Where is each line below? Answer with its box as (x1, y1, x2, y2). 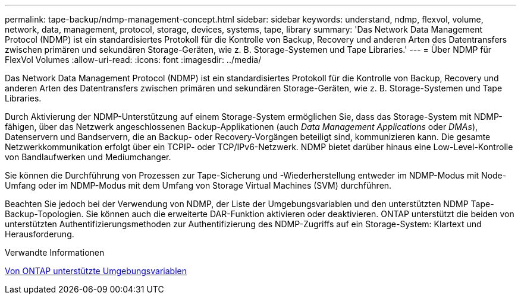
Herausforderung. (5, 229, 74, 239)
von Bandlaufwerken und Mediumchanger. (5, 152, 171, 162)
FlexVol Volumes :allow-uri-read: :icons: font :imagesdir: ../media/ (5, 55, 262, 65)
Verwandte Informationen (5, 247, 105, 257)
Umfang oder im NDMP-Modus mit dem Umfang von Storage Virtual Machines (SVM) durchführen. (5, 180, 392, 190)
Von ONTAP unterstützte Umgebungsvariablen (5, 266, 187, 276)
